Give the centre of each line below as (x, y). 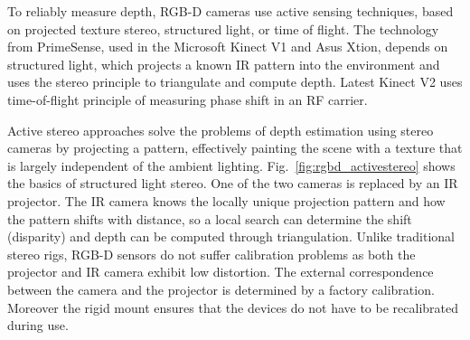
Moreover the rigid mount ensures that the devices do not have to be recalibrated (233, 307)
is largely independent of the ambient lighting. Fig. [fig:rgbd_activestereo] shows (231, 165)
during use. (38, 325)
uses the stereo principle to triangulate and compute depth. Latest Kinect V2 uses (235, 82)
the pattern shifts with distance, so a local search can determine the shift (210, 218)
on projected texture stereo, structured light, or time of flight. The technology (223, 28)
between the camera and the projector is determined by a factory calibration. (221, 289)
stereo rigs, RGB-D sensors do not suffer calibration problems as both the (211, 254)
